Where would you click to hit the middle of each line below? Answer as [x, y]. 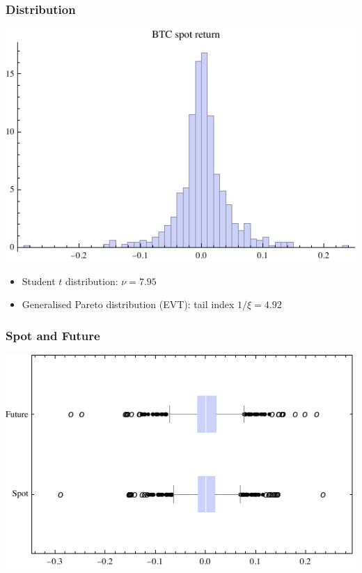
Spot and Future [53, 335]
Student [39, 281]
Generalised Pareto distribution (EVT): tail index [128, 304]
